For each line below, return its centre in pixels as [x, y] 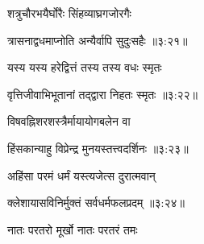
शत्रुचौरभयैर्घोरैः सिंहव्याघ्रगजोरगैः [69, 13]
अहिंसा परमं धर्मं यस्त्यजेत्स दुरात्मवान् [81, 175]
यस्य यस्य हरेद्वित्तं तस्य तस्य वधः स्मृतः [85, 67]
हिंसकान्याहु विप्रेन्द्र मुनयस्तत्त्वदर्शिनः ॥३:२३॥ [98, 148]
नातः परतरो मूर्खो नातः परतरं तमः [73, 229]
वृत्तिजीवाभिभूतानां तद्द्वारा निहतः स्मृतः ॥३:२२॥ [103, 94]
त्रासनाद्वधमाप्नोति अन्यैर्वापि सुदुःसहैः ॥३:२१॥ [98, 40]
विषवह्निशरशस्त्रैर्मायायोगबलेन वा [69, 121]
